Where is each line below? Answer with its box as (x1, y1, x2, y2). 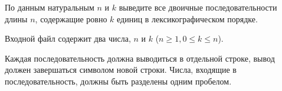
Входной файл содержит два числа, (5, 32, 131, 45)
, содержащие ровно (35, 12, 107, 25)
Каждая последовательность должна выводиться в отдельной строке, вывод (5, 52, 275, 64)
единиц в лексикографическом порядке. (117, 12, 258, 25)
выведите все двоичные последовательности (119, 1, 277, 13)
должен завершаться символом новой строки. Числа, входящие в (5, 63, 237, 76)
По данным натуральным (5, 1, 94, 13)
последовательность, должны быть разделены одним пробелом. (5, 75, 232, 87)
